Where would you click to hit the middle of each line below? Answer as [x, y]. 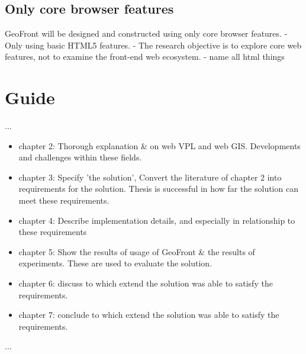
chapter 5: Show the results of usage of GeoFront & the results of [137, 251]
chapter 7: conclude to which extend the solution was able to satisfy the [149, 315]
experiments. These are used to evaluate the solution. [115, 263]
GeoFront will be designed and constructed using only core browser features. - [146, 33]
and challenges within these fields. [80, 157]
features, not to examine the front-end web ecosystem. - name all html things [145, 57]
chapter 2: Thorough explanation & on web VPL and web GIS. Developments [160, 145]
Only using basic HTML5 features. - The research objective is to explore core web [153, 45]
